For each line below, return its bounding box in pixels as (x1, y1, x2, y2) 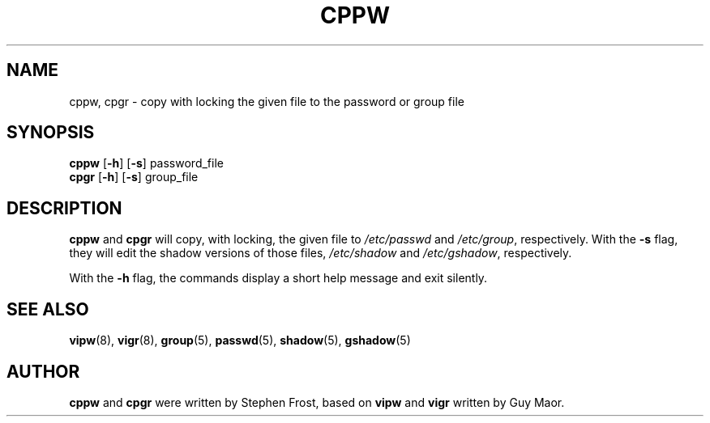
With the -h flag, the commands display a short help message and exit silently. (69, 271, 488, 286)
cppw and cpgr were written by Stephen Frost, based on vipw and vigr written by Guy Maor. (69, 395, 565, 409)
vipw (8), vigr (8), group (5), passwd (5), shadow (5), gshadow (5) (69, 333, 411, 348)
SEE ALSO (6, 298, 89, 319)
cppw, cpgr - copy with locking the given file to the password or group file (69, 94, 464, 108)
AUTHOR (6, 361, 80, 382)
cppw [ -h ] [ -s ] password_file (69, 156, 224, 171)
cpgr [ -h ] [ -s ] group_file (69, 170, 199, 184)
